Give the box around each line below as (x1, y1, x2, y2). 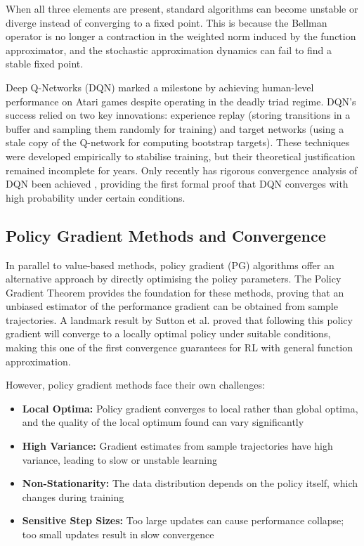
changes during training (22, 489, 124, 504)
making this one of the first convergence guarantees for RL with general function (6, 340, 353, 355)
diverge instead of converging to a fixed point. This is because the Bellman (6, 15, 327, 30)
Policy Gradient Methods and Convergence (6, 224, 326, 246)
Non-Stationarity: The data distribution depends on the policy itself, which (22, 476, 358, 490)
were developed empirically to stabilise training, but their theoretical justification (6, 148, 356, 163)
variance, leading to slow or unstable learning (22, 452, 217, 467)
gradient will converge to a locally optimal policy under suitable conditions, (6, 326, 331, 341)
